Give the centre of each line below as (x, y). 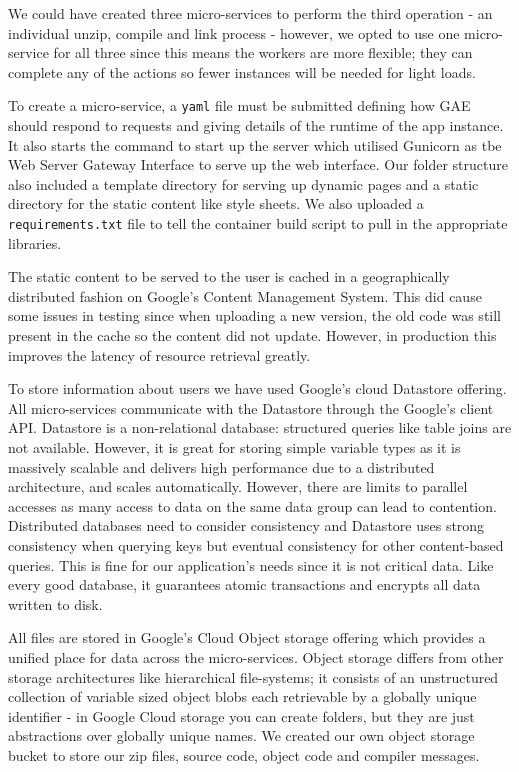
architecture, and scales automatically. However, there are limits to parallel (238, 486)
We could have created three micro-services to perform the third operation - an (250, 13)
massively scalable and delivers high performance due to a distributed (221, 466)
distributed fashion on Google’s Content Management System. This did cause (245, 295)
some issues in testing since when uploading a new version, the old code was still (255, 315)
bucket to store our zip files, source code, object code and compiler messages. (244, 754)
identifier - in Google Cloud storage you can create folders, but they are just (241, 715)
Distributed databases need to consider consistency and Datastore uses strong (246, 525)
